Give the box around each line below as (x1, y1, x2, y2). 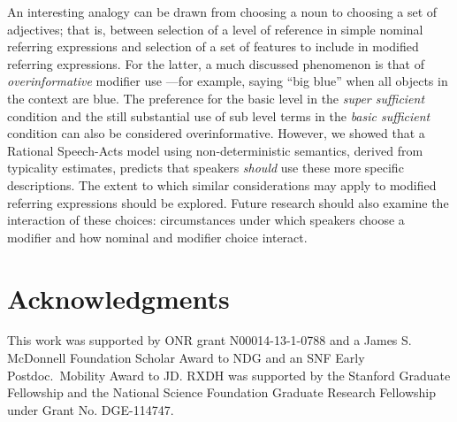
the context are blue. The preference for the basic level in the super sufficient (7, 88, 425, 107)
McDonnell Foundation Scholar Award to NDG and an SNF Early (7, 349, 365, 367)
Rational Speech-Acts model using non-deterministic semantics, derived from (7, 141, 423, 159)
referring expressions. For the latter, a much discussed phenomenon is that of (7, 54, 424, 73)
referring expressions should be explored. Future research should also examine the (7, 193, 449, 211)
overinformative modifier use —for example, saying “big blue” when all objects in (7, 72, 448, 90)
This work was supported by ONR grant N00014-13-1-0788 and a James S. (7, 331, 412, 349)
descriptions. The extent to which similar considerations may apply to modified (7, 175, 437, 194)
